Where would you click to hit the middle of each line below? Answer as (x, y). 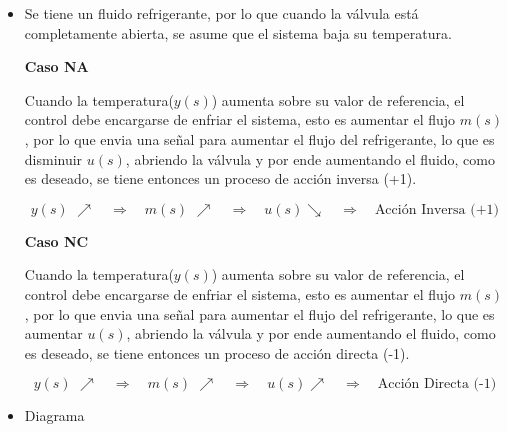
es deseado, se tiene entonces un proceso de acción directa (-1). (217, 352)
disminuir (53, 158)
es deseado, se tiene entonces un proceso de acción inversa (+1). (220, 178)
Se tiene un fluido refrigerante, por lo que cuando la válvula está (221, 13)
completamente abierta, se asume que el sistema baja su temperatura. (238, 32)
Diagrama (54, 415)
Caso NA (56, 66)
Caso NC (56, 240)
